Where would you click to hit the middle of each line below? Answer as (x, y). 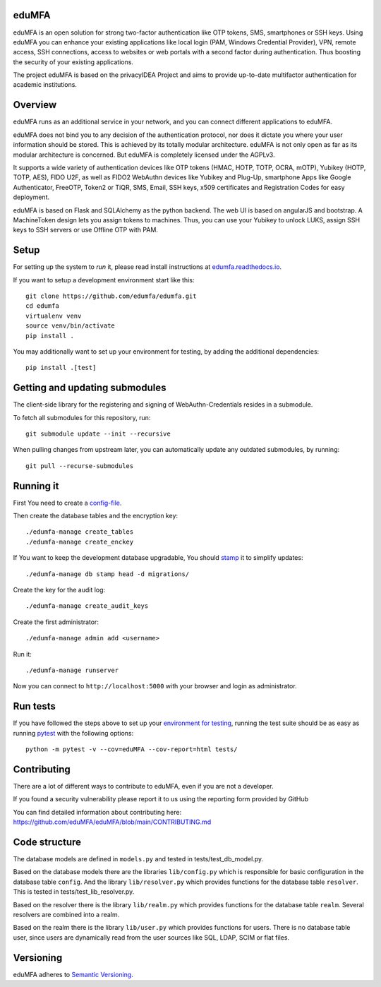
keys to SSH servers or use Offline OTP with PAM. (86, 230)
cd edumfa (42, 306)
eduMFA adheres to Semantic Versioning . (73, 974)
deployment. (31, 197)
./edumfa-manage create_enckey (80, 542)
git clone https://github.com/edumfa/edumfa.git (111, 296)
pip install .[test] (61, 368)
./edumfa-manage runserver (72, 670)
